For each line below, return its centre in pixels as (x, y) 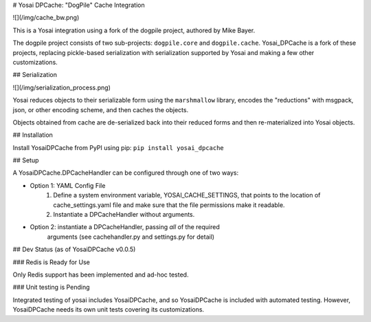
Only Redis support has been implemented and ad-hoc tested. (101, 275)
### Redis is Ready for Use (52, 262)
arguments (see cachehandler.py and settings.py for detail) (131, 237)
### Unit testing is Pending (51, 287)
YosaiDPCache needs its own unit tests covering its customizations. (109, 310)
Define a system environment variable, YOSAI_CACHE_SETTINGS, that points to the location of (187, 195)
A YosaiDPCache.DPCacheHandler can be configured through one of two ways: (126, 173)
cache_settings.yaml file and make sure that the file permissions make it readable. (169, 205)
